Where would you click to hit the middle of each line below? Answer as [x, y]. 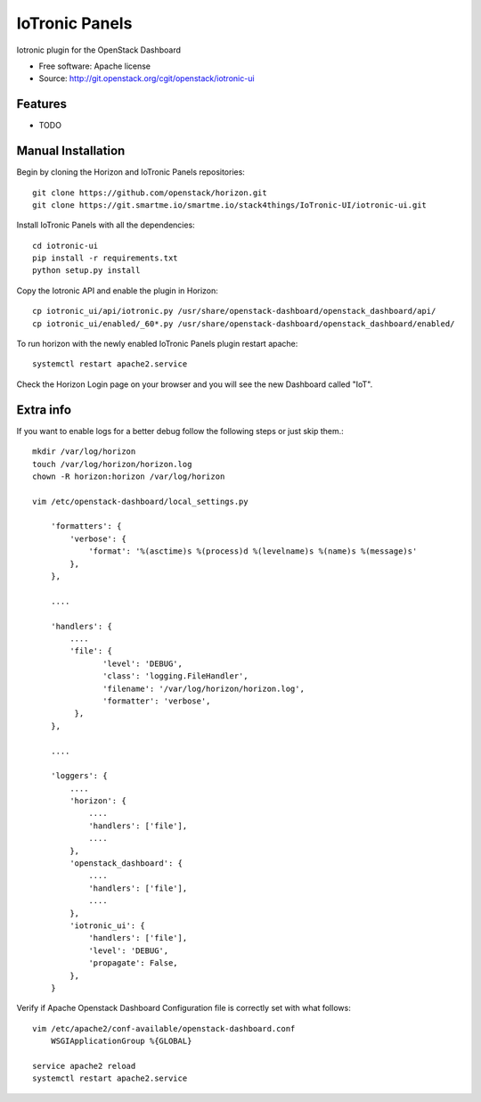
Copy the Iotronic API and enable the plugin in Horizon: [117, 291]
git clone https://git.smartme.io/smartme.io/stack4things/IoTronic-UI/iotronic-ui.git [230, 205]
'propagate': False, [133, 963]
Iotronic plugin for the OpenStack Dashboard [99, 50]
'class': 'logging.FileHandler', [175, 676]
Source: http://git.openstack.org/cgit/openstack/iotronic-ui [147, 78]
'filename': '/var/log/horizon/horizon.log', [204, 688]
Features [41, 104]
